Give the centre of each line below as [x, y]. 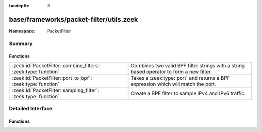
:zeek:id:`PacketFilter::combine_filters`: [56, 65]
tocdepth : [19, 6]
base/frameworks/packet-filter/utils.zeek [74, 19]
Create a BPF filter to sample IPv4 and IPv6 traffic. [188, 93]
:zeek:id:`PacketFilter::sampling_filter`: [56, 90]
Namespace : [22, 31]
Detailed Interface [31, 109]
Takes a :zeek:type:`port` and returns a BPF [180, 78]
